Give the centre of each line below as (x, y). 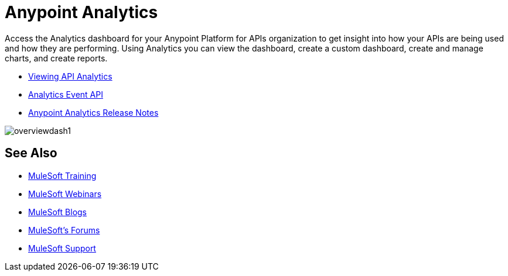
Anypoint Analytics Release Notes (93, 112)
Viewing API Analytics (70, 76)
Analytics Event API (66, 94)
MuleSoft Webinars (65, 194)
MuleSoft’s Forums (64, 230)
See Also (31, 153)
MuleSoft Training (62, 175)
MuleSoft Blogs (57, 212)
